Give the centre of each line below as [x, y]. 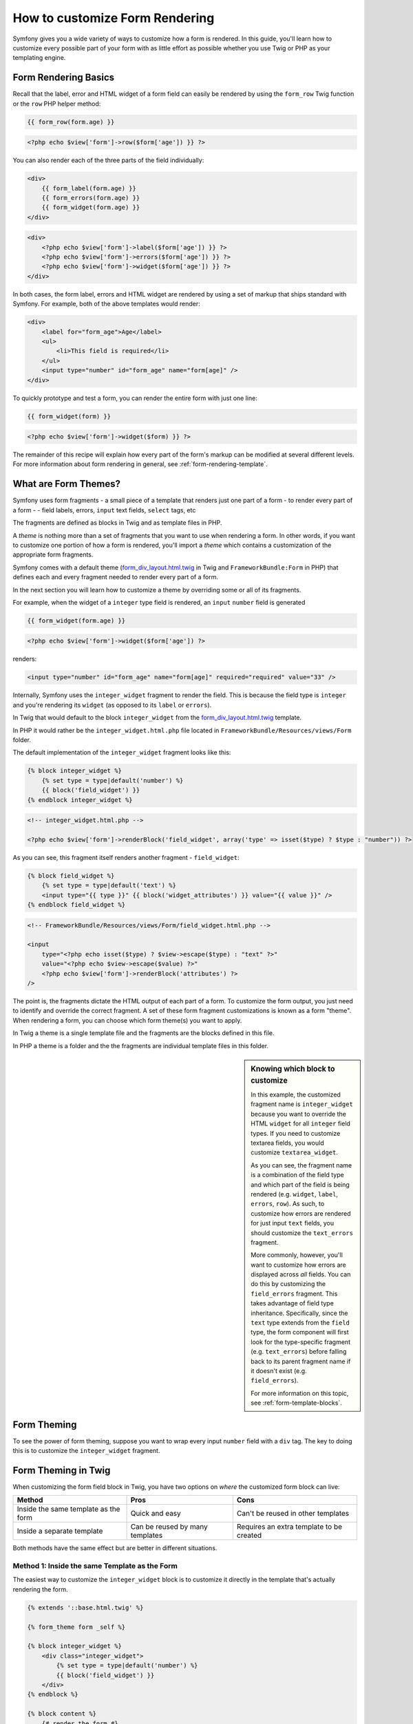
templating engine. [39, 58]
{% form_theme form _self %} [76, 1627]
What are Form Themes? [66, 484]
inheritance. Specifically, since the [299, 1313]
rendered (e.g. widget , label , [295, 1194]
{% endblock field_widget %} [76, 905]
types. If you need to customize [296, 1133]
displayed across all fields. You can [301, 1274]
